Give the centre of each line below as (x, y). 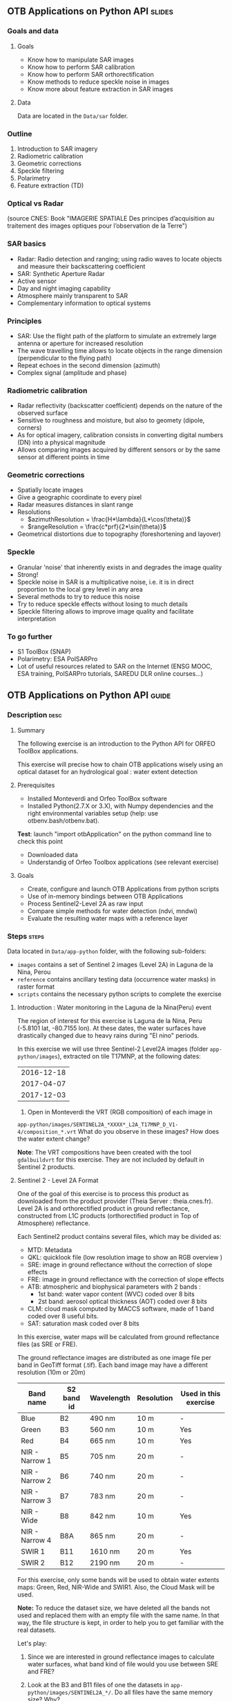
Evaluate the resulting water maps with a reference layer (108, 918)
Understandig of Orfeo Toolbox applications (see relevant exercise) (123, 862)
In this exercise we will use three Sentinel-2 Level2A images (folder (113, 1049)
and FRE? (41, 1672)
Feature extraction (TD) (50, 185)
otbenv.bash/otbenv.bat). (64, 820)
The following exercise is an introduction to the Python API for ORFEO (116, 744)
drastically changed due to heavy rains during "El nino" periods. (108, 1036)
